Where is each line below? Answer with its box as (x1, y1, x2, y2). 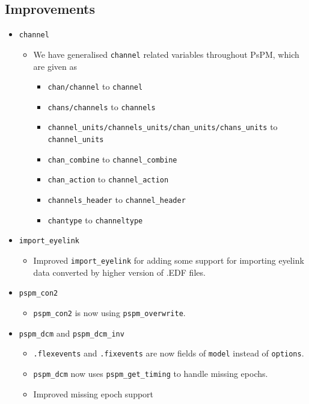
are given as (33, 60, 78, 72)
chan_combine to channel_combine (47, 152, 177, 165)
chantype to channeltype (47, 213, 143, 226)
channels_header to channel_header (47, 193, 186, 206)
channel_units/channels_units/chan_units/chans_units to (47, 120, 278, 133)
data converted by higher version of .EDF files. (33, 266, 206, 278)
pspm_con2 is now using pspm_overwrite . (33, 306, 186, 319)
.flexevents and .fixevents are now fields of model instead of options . (33, 347, 304, 359)
